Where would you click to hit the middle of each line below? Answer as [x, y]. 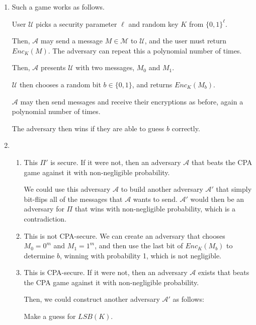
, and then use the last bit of [139, 246]
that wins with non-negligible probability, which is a [155, 209]
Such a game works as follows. [58, 7]
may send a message [71, 41]
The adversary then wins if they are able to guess [88, 128]
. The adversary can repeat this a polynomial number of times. [145, 50]
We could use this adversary [67, 189]
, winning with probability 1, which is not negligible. [140, 255]
